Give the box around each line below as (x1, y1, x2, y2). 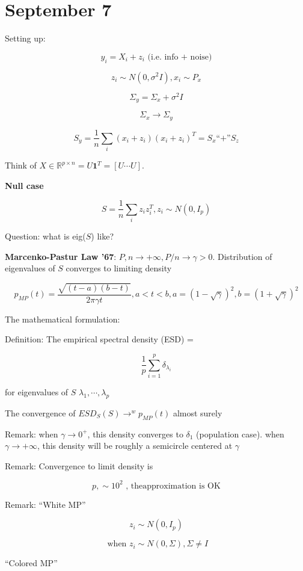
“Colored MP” (5, 557, 58, 569)
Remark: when (5, 427, 58, 440)
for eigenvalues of (5, 385, 69, 398)
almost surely (173, 406, 222, 419)
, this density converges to (87, 427, 183, 440)
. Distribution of (212, 250, 272, 262)
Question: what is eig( (5, 230, 86, 242)
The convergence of (5, 406, 76, 419)
